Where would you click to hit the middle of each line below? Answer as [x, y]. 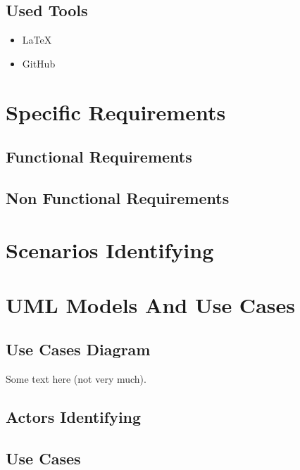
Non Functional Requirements [118, 197]
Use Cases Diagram [78, 349]
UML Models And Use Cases [150, 304]
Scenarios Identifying [110, 249]
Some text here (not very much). [76, 379]
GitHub [39, 63]
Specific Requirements [116, 112]
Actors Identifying [74, 417]
